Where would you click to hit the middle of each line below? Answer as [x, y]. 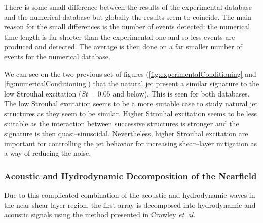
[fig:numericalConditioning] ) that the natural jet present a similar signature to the [132, 84]
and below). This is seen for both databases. [181, 93]
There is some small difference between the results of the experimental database [128, 7]
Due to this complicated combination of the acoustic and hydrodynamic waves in [130, 195]
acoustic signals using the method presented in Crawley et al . [100, 215]
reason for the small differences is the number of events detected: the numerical [127, 27]
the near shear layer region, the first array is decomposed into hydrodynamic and [130, 204]
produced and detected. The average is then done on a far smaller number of [123, 46]
